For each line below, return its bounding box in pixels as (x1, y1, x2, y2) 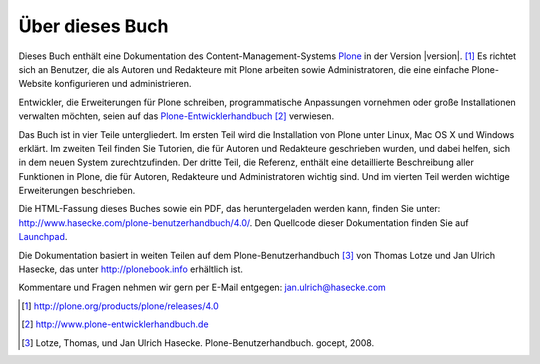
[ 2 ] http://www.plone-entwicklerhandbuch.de (21, 318, 209, 330)
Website (18, 78, 53, 90)
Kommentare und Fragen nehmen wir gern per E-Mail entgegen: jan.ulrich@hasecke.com (18, 281, 387, 294)
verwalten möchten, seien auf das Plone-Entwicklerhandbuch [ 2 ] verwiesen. (18, 110, 335, 122)
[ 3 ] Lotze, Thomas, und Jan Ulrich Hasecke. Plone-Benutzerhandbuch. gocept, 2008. (21, 336, 375, 349)
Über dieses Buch (18, 15, 169, 37)
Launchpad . (18, 231, 68, 243)
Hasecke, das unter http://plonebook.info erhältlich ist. (18, 263, 244, 275)
